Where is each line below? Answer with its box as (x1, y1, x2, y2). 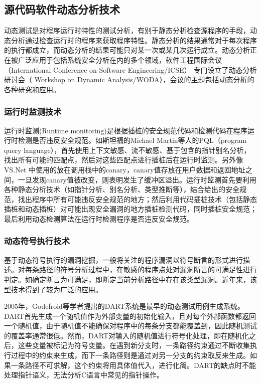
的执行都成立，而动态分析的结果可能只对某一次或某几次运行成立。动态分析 (4, 45, 250, 55)
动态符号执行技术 (4, 235, 70, 247)
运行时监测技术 (4, 105, 62, 118)
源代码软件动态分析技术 (4, 2, 120, 17)
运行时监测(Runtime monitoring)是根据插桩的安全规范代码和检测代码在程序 (4, 125, 247, 135)
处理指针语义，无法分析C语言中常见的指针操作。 (4, 369, 164, 380)
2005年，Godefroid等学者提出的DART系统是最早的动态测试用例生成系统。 (4, 301, 244, 311)
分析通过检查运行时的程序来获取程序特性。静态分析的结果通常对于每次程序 (11, 35, 257, 45)
